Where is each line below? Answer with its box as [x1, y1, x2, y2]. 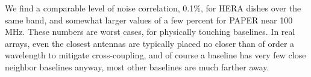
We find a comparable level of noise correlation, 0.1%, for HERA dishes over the [5, 2, 301, 14]
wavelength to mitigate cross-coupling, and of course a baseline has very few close [5, 49, 306, 61]
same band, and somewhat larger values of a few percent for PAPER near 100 [5, 13, 293, 26]
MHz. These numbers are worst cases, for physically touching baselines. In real [5, 25, 295, 38]
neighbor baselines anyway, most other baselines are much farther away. [5, 60, 269, 73]
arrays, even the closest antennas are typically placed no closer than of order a [5, 37, 295, 49]
